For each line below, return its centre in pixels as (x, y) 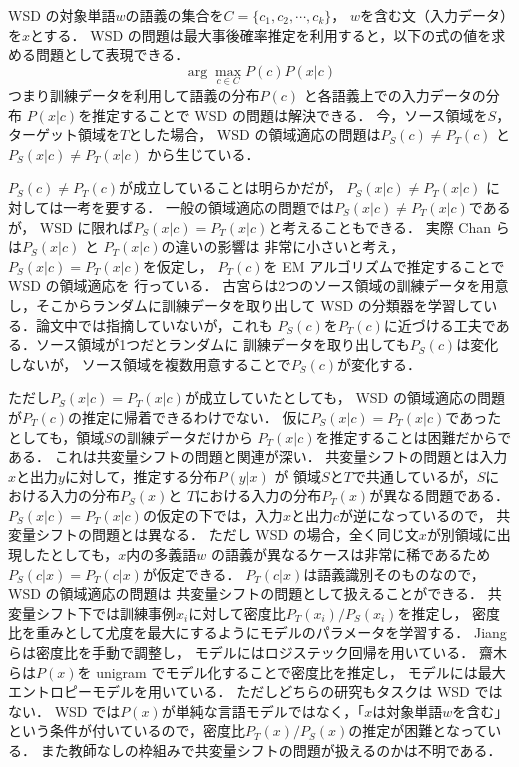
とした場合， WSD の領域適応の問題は (254, 134)
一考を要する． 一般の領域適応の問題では (198, 206)
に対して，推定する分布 (141, 475)
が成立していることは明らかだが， (230, 187)
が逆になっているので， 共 (424, 514)
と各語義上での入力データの (394, 95)
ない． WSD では (64, 710)
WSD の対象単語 (62, 15)
